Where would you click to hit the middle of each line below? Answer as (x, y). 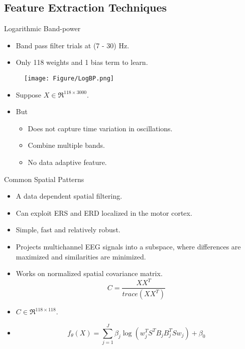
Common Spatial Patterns (44, 179)
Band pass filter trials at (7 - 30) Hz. (73, 45)
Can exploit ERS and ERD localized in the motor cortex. (104, 212)
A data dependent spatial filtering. (69, 196)
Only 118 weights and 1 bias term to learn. (82, 62)
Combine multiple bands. (66, 145)
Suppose (29, 94)
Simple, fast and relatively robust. (68, 230)
